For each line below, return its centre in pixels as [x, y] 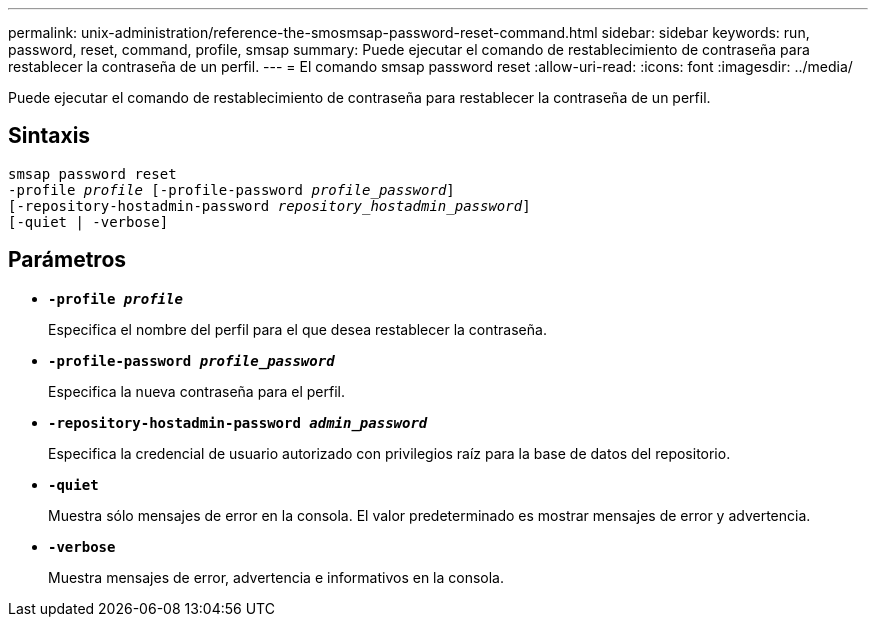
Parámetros [67, 260]
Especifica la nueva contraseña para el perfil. [197, 391]
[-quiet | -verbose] [88, 221]
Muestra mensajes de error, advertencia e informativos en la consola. [276, 577]
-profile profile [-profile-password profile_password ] [231, 189]
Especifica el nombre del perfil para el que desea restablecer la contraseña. [297, 329]
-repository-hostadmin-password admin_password [238, 422]
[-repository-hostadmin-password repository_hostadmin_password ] [269, 205]
